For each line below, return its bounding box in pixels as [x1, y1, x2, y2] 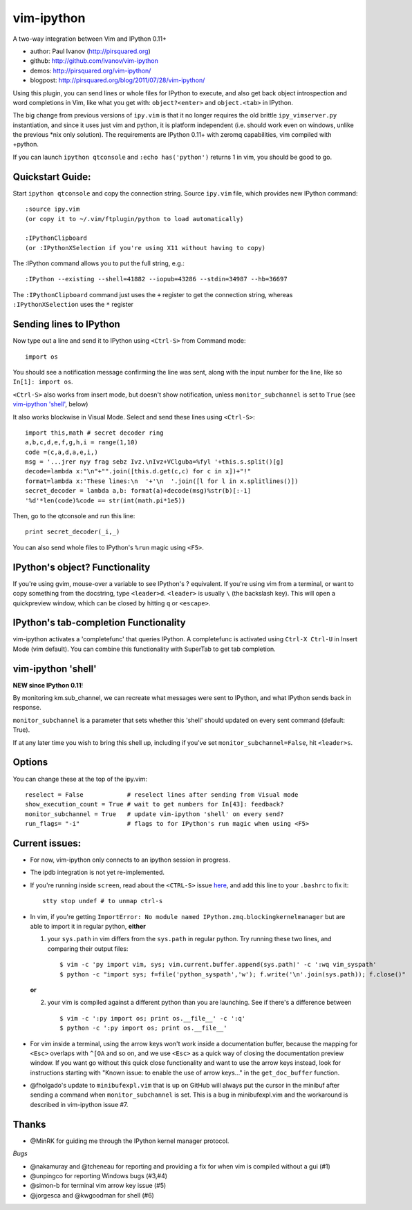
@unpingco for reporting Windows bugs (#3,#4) [30, 1171, 168, 1180]
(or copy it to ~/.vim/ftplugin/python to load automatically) [25, 215, 244, 223]
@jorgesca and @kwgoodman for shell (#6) [30, 1191, 155, 1199]
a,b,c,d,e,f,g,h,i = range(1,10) [25, 439, 138, 446]
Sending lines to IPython [12, 319, 120, 330]
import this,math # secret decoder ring [25, 428, 164, 437]
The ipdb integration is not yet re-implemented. [30, 868, 165, 877]
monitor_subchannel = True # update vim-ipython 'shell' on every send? [25, 810, 284, 818]
